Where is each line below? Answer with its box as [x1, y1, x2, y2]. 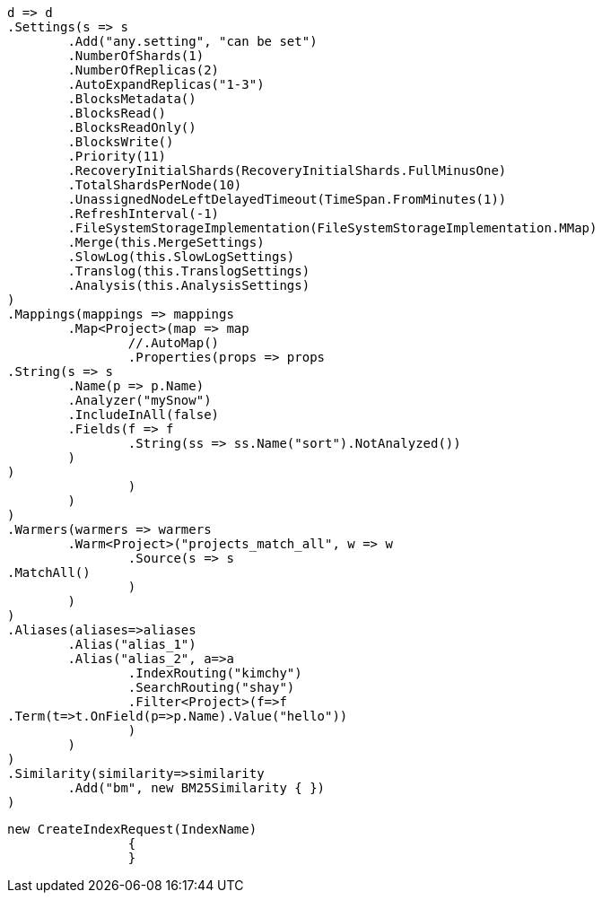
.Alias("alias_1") [67, 637, 196, 651]
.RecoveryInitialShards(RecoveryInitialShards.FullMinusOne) [67, 163, 507, 178]
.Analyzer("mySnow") [67, 393, 212, 407]
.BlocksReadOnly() [67, 120, 196, 135]
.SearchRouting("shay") [127, 680, 295, 695]
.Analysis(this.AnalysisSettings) [67, 278, 310, 293]
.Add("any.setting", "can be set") [67, 34, 318, 48]
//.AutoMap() [127, 336, 220, 350]
